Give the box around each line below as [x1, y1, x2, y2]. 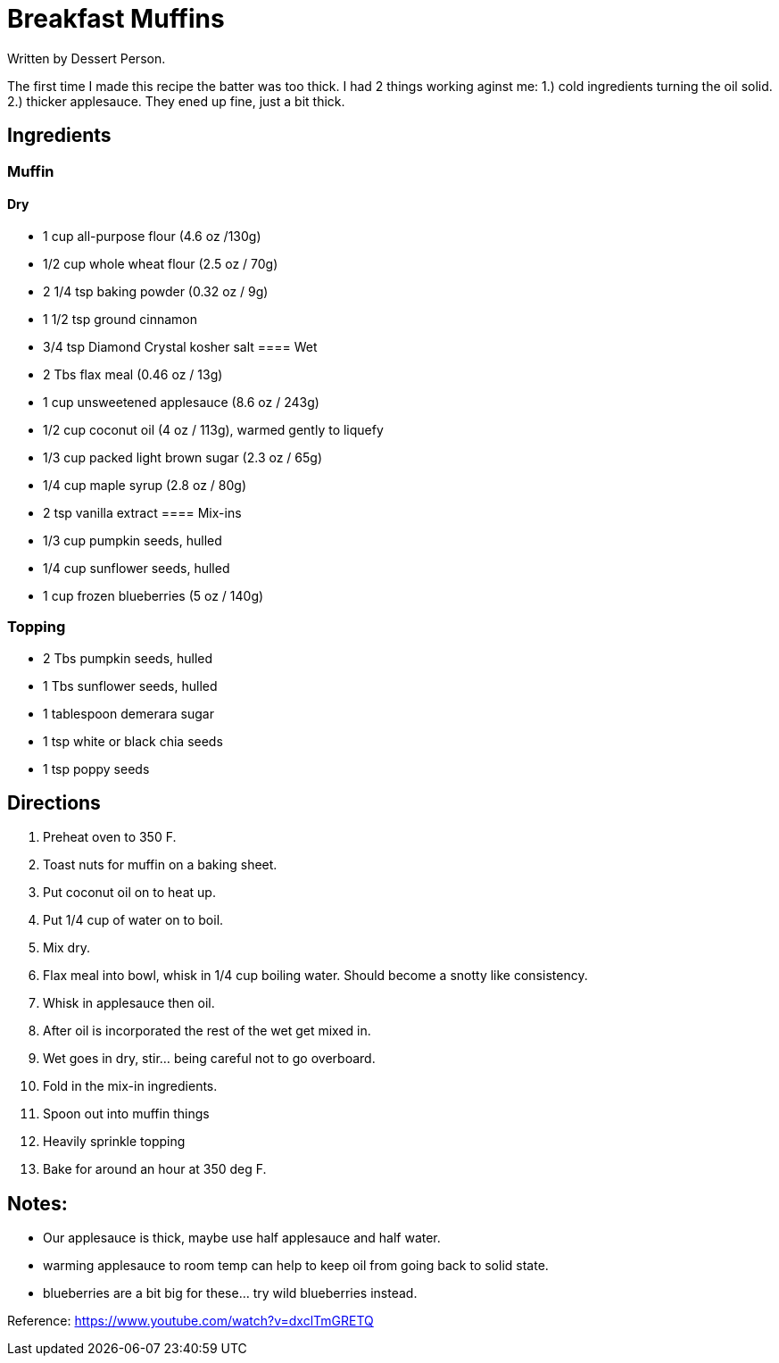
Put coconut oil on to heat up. [43, 885, 216, 901]
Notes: [7, 1192, 68, 1215]
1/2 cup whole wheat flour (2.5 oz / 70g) [43, 255, 278, 271]
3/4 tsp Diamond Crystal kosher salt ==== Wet [43, 338, 318, 354]
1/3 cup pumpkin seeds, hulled [43, 532, 222, 548]
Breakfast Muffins [7, 4, 225, 34]
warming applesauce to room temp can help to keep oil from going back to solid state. [43, 1258, 549, 1274]
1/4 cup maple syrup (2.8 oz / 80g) [43, 477, 246, 493]
